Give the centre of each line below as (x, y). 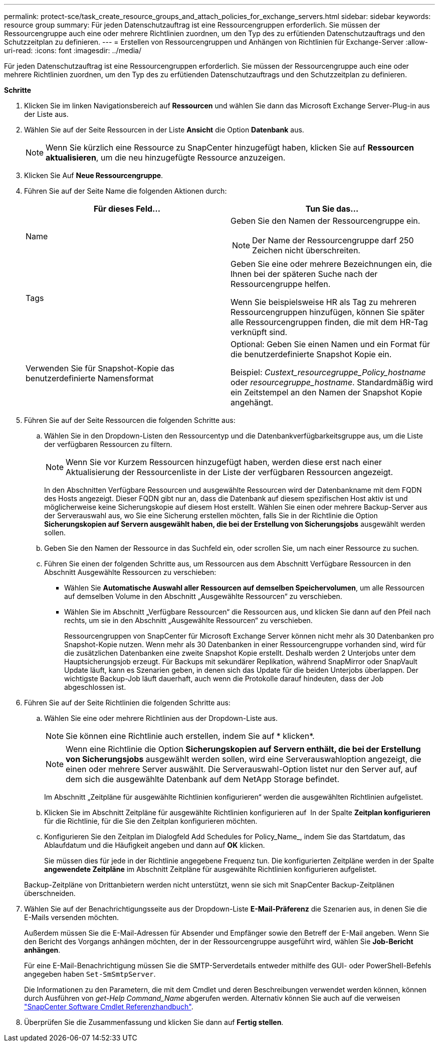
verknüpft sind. (259, 332)
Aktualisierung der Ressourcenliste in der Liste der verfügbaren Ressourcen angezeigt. (230, 472)
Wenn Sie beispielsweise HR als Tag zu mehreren (323, 302)
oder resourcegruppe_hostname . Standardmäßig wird (332, 382)
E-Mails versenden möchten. (72, 917)
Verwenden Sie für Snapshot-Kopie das (100, 368)
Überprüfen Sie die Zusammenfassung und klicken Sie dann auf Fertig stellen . (154, 1022)
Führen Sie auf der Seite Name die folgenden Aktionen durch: (126, 191)
